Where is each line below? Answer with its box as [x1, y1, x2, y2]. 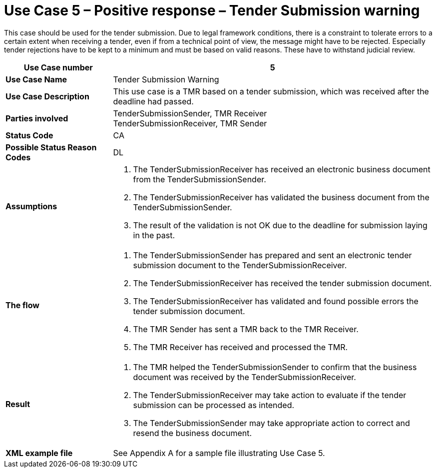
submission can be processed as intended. [133, 400, 295, 410]
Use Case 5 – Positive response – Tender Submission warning [4, 2, 420, 19]
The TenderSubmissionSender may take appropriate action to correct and [133, 418, 410, 428]
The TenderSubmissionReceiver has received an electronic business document [133, 164, 431, 174]
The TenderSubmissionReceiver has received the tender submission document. [133, 278, 432, 288]
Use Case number [23, 62, 93, 72]
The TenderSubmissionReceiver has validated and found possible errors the [133, 296, 419, 306]
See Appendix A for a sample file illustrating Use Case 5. [113, 448, 325, 458]
